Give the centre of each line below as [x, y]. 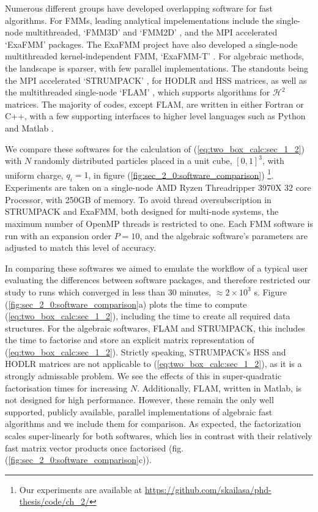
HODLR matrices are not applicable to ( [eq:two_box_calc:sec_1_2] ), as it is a [153, 364]
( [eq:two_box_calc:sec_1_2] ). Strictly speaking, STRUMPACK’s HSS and [146, 351]
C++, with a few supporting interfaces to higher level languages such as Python [155, 116]
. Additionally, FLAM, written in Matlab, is [220, 388]
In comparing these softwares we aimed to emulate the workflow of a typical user [157, 268]
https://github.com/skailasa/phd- [208, 489]
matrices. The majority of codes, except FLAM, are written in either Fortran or [154, 104]
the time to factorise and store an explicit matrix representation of [130, 340]
